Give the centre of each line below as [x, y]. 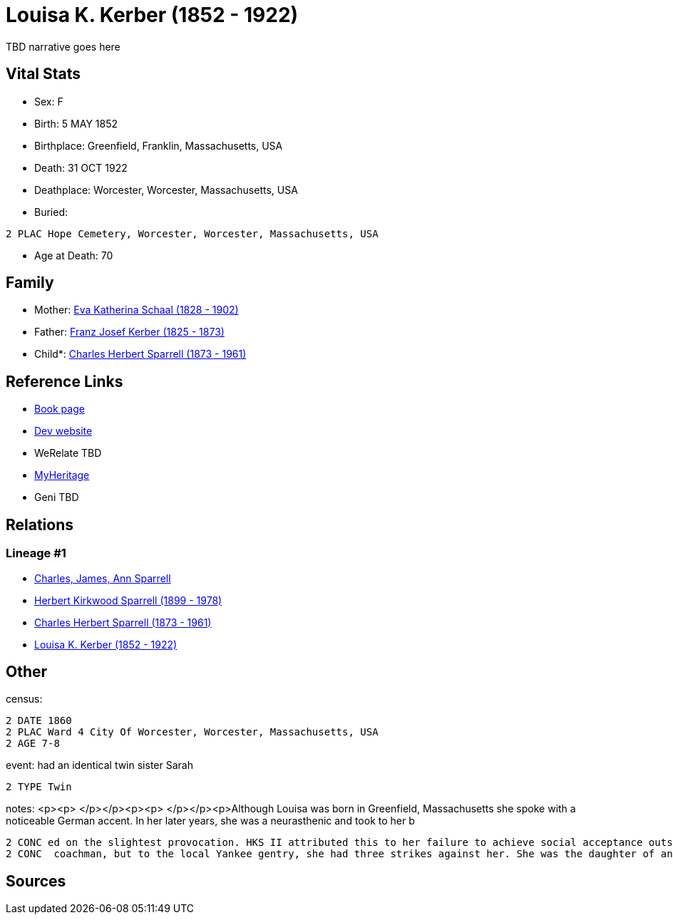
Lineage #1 [36, 553]
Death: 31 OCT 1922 [81, 167]
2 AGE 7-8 [33, 744]
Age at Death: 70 [74, 255]
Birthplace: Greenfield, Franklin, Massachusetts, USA [159, 145]
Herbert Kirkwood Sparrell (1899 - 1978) [128, 600]
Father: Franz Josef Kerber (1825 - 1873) [129, 332]
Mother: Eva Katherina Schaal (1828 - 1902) [137, 310]
